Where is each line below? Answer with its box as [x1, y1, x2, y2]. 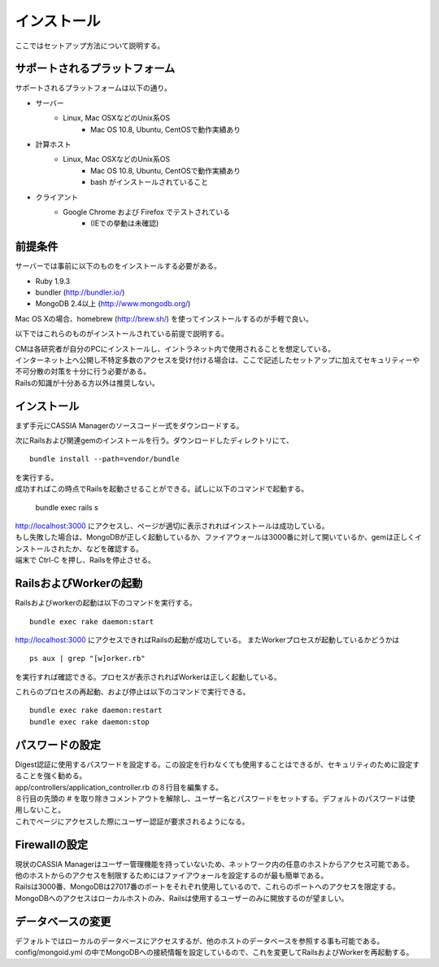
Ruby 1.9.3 [35, 276, 71, 286]
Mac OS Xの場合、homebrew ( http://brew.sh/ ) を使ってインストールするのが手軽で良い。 [15, 313, 313, 323]
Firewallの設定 [15, 838, 89, 851]
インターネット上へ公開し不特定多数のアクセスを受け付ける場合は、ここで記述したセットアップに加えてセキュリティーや [15, 355, 420, 365]
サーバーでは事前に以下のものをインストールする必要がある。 [15, 261, 221, 271]
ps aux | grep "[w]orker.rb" [29, 654, 146, 663]
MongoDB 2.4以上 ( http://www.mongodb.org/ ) [35, 299, 191, 308]
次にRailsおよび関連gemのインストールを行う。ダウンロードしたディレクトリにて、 [15, 435, 294, 445]
